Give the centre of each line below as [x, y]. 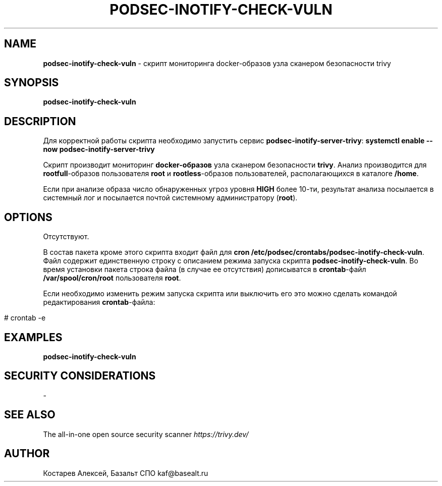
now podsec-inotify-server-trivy [99, 149]
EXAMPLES [33, 337]
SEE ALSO [30, 415]
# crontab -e [25, 318]
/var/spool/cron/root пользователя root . [112, 278]
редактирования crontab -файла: [99, 302]
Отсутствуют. [66, 237]
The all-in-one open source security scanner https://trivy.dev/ [146, 434]
